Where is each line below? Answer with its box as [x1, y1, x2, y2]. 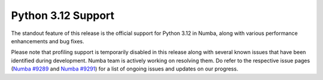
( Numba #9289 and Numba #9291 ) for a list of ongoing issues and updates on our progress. [11, 65, 239, 72]
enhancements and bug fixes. [11, 37, 84, 44]
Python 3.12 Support [11, 9, 115, 22]
